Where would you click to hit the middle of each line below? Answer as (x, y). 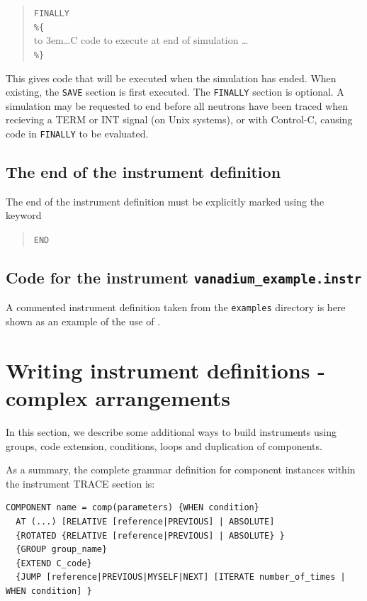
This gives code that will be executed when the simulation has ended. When (171, 78)
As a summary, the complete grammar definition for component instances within (181, 470)
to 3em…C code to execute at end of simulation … (141, 40)
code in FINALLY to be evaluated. (77, 133)
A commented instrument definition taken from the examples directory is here (176, 307)
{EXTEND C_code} (54, 563)
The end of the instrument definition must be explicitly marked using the (165, 201)
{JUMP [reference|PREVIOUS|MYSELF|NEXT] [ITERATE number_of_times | (181, 577)
